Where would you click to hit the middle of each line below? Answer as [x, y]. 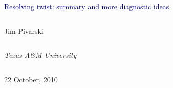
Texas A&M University [40, 55]
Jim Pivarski [24, 30]
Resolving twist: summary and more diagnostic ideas [87, 6]
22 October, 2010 [31, 79]
